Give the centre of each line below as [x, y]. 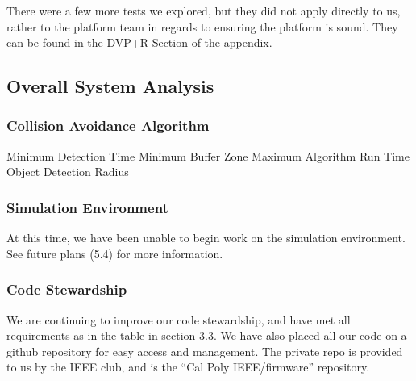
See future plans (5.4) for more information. [115, 253]
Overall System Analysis [110, 86]
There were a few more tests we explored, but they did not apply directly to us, [204, 10]
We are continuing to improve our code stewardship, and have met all [179, 319]
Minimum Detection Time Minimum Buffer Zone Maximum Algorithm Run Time [208, 155]
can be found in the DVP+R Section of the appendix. [139, 42]
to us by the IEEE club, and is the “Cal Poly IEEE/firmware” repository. [188, 367]
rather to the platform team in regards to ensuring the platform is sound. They [202, 26]
